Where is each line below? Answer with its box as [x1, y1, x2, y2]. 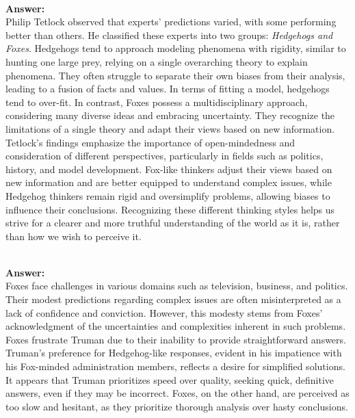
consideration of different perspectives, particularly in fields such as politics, [5, 148, 324, 163]
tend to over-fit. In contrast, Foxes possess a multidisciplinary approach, [5, 94, 308, 109]
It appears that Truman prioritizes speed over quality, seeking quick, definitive [5, 372, 334, 387]
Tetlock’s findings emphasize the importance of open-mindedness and [5, 135, 295, 149]
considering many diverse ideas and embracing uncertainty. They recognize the [5, 108, 335, 122]
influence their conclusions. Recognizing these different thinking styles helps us [5, 202, 335, 216]
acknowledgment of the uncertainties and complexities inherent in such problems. [5, 319, 346, 333]
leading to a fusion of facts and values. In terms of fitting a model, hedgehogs [5, 81, 330, 96]
